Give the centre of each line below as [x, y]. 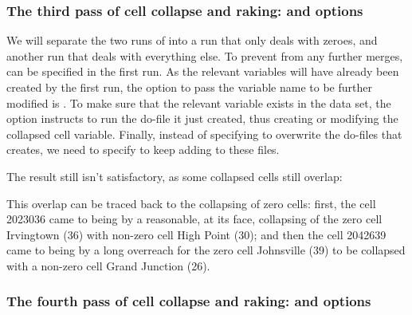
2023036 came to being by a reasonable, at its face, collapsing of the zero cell [194, 219]
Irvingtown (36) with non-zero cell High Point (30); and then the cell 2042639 [196, 234]
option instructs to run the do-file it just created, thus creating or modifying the [202, 118]
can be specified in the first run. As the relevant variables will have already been [203, 71]
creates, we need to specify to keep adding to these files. [143, 150]
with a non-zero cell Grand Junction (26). [108, 265]
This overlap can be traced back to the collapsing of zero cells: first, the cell [191, 203]
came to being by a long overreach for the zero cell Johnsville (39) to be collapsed [206, 250]
